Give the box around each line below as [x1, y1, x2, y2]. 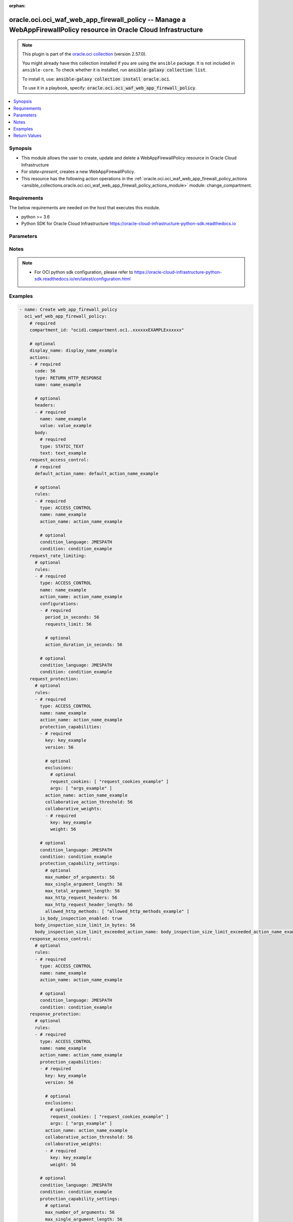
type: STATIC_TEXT [40, 443, 84, 449]
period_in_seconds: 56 [44, 614, 100, 620]
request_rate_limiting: [29, 553, 86, 558]
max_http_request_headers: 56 [44, 895, 117, 900]
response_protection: [29, 1011, 82, 1017]
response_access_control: [29, 936, 92, 941]
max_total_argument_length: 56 [44, 888, 120, 894]
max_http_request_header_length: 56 [44, 902, 133, 907]
